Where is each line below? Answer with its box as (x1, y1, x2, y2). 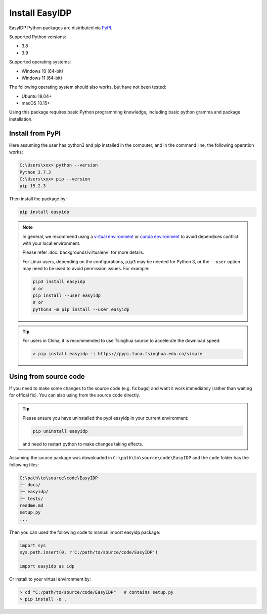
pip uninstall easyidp (33, 428, 88, 434)
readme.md (19, 503, 44, 508)
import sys (19, 543, 46, 548)
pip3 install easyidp (33, 279, 86, 284)
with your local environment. (22, 240, 81, 246)
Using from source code (9, 372, 85, 381)
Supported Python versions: (9, 34, 66, 40)
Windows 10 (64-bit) (21, 68, 64, 74)
